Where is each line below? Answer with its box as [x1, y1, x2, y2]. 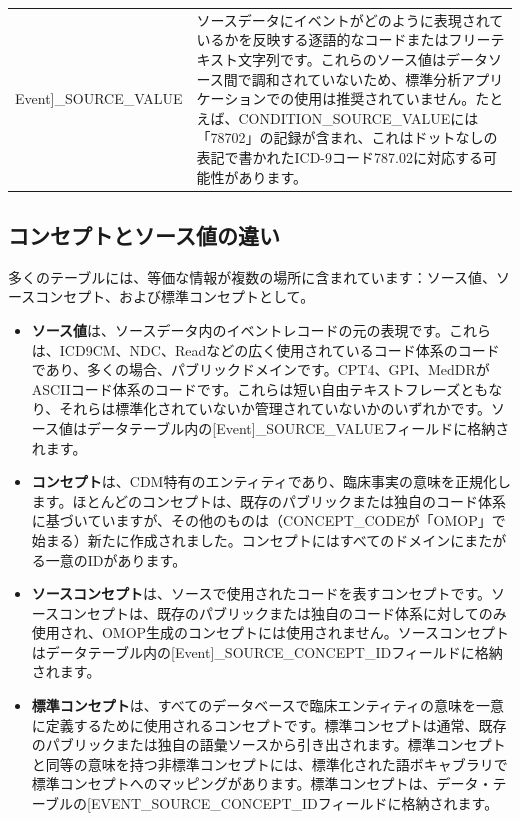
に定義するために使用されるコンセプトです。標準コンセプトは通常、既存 [31, 714, 507, 735]
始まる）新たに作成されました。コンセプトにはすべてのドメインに [31, 529, 465, 550]
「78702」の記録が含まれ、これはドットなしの [196, 127, 498, 148]
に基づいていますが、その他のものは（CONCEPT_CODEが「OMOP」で [31, 510, 506, 531]
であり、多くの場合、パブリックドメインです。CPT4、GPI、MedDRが [31, 359, 490, 380]
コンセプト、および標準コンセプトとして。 [35, 286, 315, 307]
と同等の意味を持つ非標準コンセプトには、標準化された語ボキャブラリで [31, 753, 508, 774]
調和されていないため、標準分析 [251, 68, 462, 89]
